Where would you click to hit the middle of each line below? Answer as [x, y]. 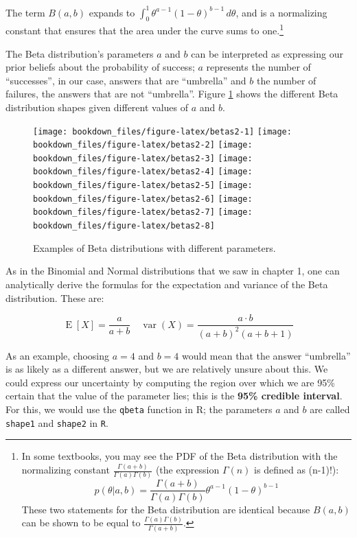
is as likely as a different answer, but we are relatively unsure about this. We [167, 369]
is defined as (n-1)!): [297, 470]
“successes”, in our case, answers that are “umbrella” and [126, 80]
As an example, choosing [58, 355]
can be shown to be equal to [81, 523]
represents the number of [258, 67]
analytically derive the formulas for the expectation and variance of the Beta [167, 284]
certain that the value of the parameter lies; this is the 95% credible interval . [174, 396]
